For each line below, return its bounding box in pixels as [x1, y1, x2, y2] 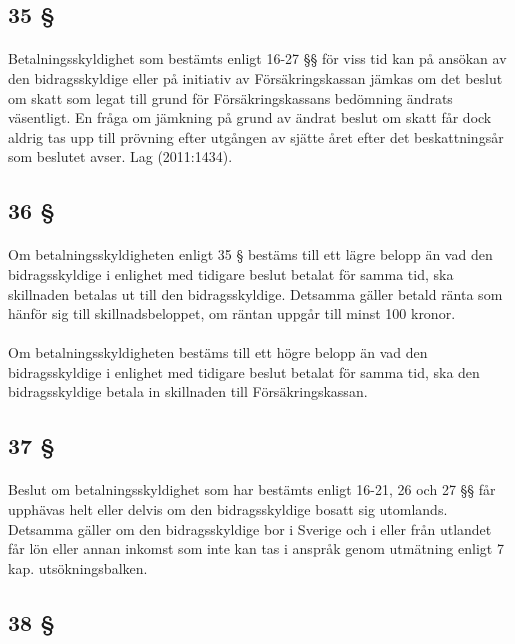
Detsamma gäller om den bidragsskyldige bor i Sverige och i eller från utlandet [8, 518, 492, 539]
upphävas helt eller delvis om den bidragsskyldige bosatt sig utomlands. [8, 499, 448, 520]
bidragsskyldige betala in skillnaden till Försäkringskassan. [8, 381, 368, 402]
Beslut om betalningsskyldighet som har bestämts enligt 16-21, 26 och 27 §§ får [8, 479, 496, 500]
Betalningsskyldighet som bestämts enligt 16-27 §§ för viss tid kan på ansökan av [8, 48, 507, 69]
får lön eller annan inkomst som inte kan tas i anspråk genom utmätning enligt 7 [8, 538, 504, 559]
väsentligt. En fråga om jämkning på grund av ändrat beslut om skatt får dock [8, 107, 492, 128]
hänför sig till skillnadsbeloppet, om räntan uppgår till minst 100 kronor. [8, 303, 456, 324]
